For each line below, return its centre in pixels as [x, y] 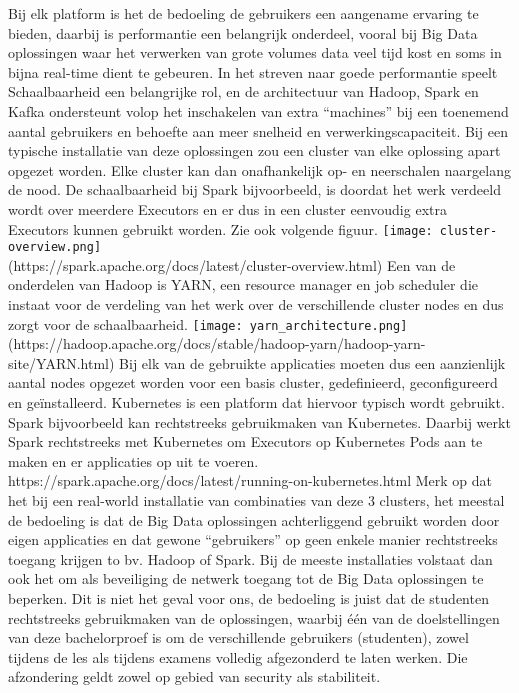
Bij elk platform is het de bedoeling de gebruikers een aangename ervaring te [243, 13]
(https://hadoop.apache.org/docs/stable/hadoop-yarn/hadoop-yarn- [217, 343]
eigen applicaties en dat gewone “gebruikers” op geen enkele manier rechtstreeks [253, 539]
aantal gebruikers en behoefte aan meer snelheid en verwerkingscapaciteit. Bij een [258, 130]
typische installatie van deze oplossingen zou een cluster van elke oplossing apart [254, 150]
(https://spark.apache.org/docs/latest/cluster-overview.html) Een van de [232, 264]
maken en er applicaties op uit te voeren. [133, 460]
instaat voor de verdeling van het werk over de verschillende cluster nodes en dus [256, 304]
